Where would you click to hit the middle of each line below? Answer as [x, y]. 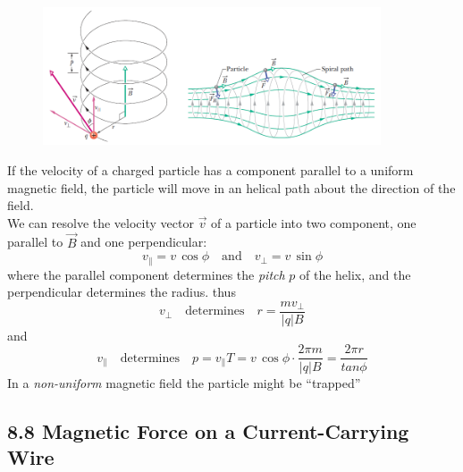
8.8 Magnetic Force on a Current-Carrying [208, 430]
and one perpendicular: [144, 242]
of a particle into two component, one [314, 222]
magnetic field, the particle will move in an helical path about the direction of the [231, 187]
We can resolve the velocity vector [101, 222]
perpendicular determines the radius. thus [122, 292]
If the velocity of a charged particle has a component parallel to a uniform [210, 170]
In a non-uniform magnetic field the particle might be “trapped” [184, 382]
